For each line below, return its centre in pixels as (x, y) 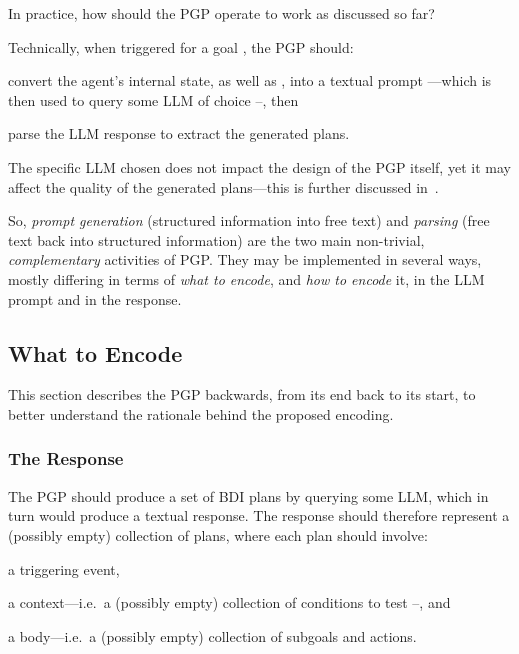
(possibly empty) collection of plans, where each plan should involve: (218, 534)
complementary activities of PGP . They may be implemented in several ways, (245, 259)
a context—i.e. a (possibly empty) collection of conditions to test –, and (229, 602)
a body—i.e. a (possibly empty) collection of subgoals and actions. (212, 635)
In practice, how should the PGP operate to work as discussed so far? (221, 13)
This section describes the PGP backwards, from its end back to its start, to (242, 394)
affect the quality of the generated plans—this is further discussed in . (223, 186)
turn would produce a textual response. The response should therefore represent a (259, 515)
